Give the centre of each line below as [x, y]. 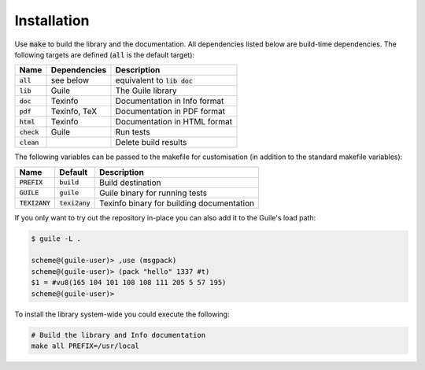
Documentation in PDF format [170, 112]
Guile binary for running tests [153, 193]
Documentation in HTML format [174, 122]
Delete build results [151, 142]
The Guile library [146, 91]
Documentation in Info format [170, 101]
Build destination [130, 183]
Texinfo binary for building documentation [177, 203]
